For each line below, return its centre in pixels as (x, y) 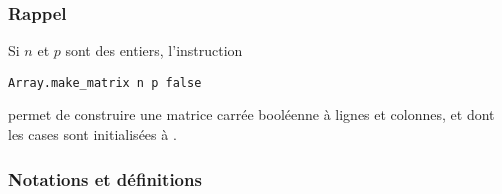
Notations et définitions (105, 178)
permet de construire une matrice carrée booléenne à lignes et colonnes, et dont (251, 114)
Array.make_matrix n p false (105, 82)
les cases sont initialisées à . (92, 134)
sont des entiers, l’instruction (154, 50)
